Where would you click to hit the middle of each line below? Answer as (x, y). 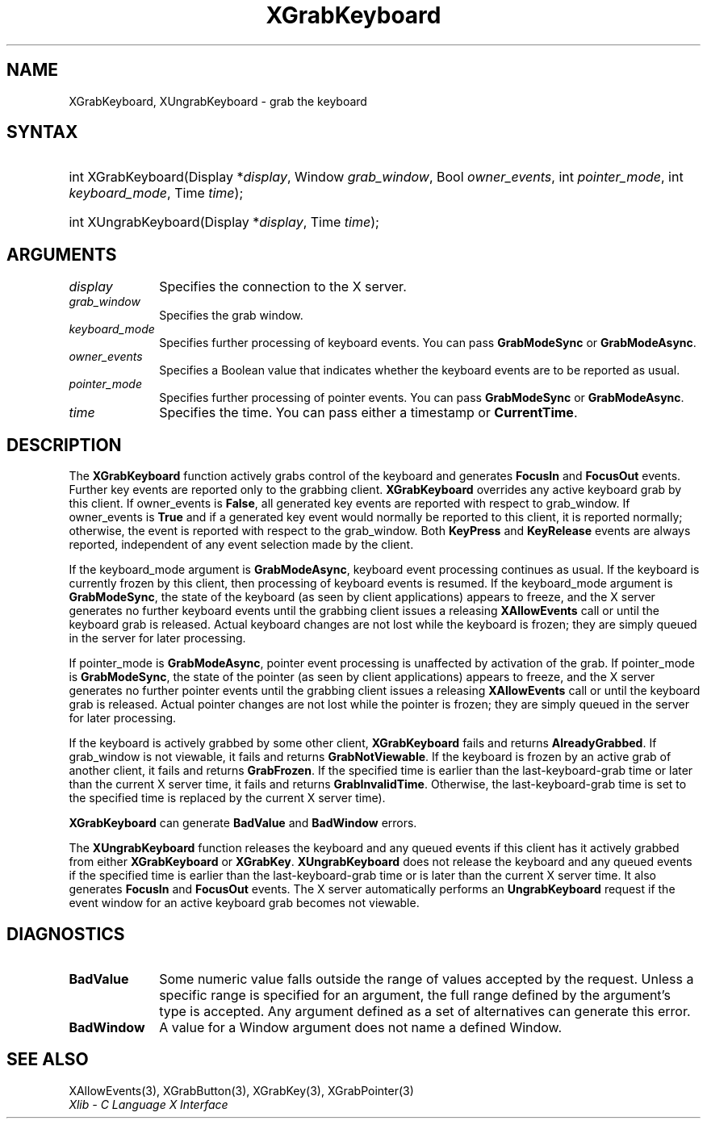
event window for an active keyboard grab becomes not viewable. (244, 903)
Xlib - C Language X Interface (149, 1104)
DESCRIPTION (64, 445)
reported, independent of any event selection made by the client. (241, 545)
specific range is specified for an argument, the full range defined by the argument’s (415, 995)
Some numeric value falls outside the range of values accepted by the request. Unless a (427, 979)
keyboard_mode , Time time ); (156, 193)
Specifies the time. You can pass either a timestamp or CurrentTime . (368, 413)
